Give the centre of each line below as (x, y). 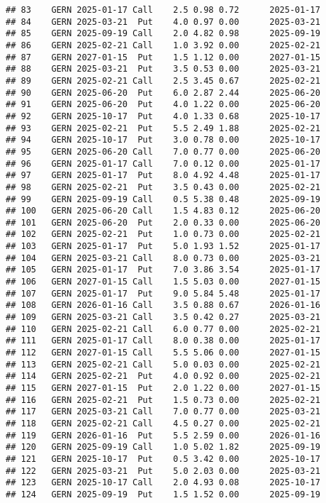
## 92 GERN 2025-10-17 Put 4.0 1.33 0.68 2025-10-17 (163, 116)
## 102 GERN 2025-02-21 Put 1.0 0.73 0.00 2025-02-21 (163, 234)
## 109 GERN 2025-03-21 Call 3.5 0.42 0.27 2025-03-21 (163, 317)
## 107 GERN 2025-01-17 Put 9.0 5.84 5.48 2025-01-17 (163, 293)
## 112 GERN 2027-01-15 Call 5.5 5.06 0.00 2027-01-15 (163, 353)
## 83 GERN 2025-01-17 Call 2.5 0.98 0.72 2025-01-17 (163, 10)
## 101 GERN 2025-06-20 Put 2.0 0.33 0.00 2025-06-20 (163, 222)
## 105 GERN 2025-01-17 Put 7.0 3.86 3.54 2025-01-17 (163, 270)
